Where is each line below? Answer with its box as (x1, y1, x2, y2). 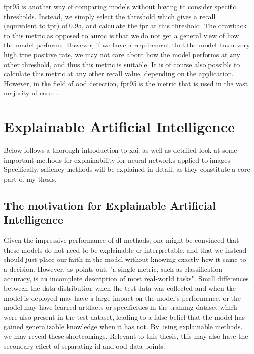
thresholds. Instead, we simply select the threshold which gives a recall (4, 11, 216, 21)
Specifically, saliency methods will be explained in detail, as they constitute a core (4, 164, 250, 174)
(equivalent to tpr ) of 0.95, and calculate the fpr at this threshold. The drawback (4, 21, 247, 31)
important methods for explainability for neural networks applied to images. (4, 154, 232, 165)
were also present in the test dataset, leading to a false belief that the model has (4, 311, 245, 322)
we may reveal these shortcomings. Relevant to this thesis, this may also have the (4, 330, 248, 341)
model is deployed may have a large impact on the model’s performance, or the (4, 292, 241, 303)
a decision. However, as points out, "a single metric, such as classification (4, 263, 223, 274)
